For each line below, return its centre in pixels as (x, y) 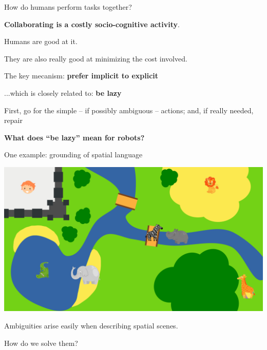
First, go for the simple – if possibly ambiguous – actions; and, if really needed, (129, 110)
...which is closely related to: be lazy (63, 92)
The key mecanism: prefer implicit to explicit (81, 76)
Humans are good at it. (41, 41)
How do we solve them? (41, 343)
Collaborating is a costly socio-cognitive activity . (92, 24)
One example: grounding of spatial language (73, 155)
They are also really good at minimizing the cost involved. (96, 58)
